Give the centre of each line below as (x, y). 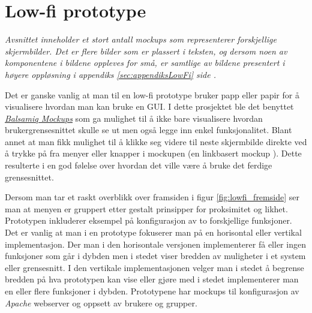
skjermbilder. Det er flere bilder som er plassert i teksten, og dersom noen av (146, 51)
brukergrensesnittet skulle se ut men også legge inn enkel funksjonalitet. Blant (148, 130)
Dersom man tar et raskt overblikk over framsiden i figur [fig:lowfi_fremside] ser (152, 197)
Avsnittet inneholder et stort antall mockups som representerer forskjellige (141, 39)
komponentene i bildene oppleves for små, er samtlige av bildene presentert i (145, 63)
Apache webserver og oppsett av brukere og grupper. (101, 303)
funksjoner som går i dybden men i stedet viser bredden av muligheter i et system (155, 256)
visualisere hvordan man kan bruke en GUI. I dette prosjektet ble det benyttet (149, 106)
